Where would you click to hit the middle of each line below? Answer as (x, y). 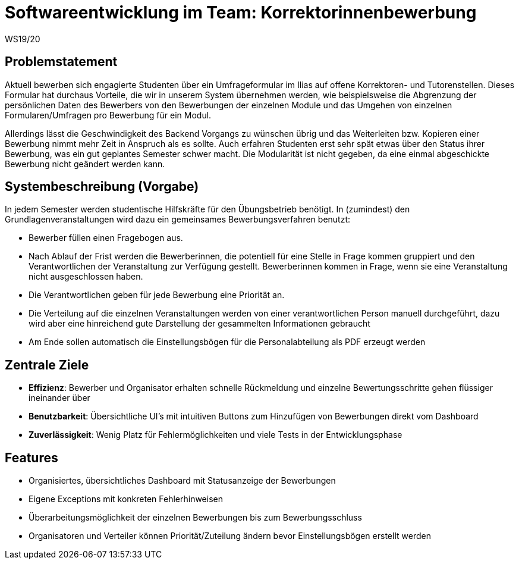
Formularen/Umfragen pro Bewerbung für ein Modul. (108, 115)
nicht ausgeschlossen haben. (86, 277)
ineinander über (59, 398)
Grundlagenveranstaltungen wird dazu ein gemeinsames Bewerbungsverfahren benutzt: (178, 220)
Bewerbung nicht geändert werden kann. (85, 164)
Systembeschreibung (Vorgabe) (102, 187)
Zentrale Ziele (47, 365)
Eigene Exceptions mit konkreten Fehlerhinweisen (126, 499)
